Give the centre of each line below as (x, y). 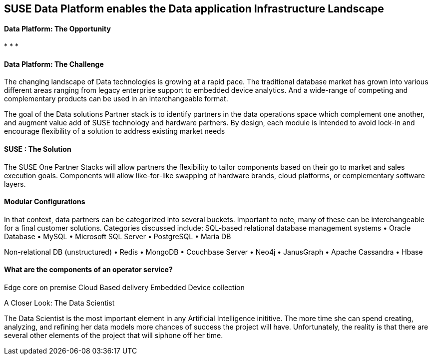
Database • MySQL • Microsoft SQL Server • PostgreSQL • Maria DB (118, 236)
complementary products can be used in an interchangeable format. (116, 99)
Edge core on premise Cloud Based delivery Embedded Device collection (124, 288)
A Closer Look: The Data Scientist (59, 303)
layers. (15, 184)
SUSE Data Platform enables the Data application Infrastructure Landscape (194, 9)
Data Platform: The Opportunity (57, 28)
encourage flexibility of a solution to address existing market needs (115, 131)
